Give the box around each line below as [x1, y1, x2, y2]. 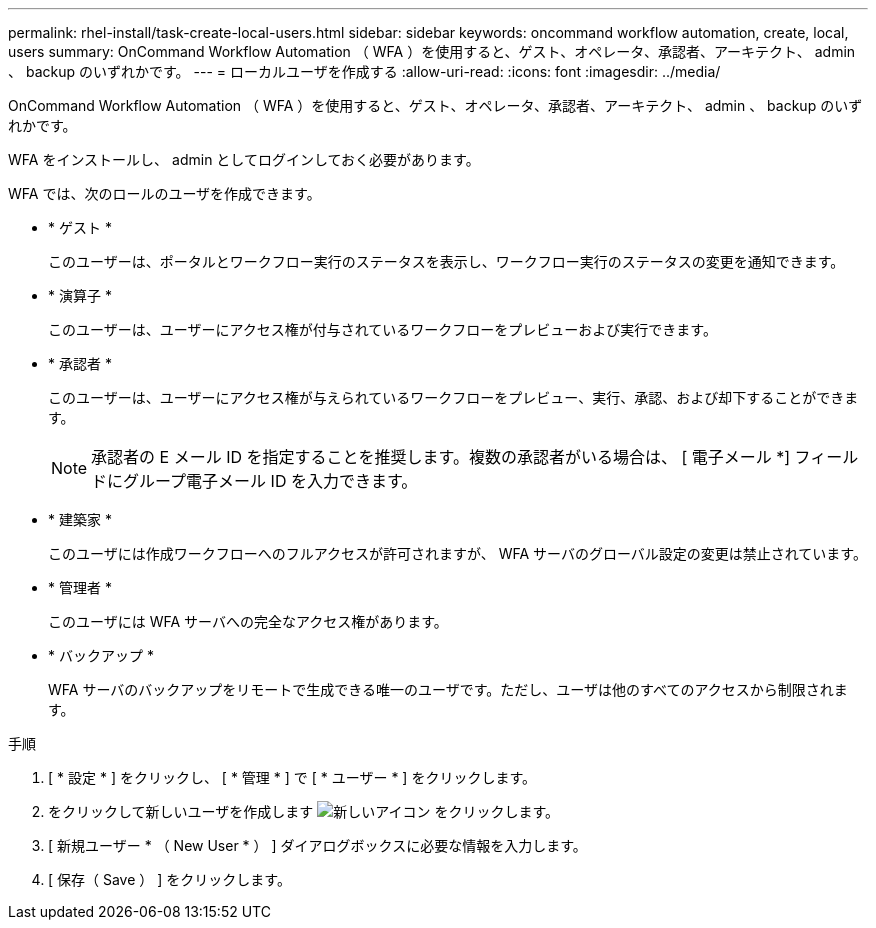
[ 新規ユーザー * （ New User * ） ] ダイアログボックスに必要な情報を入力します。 [48, 837, 587, 854]
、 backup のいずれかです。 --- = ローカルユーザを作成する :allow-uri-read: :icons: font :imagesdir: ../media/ [8, 63, 721, 80]
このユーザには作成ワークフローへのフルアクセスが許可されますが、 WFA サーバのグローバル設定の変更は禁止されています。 [48, 545, 867, 562]
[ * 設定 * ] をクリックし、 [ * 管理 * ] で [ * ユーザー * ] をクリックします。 [48, 769, 536, 786]
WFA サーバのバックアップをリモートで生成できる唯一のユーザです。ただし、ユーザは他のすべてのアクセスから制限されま [48, 681, 848, 698]
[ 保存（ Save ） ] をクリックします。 [48, 871, 291, 888]
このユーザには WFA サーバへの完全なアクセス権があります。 [48, 613, 448, 630]
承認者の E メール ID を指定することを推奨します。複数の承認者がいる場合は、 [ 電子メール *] [91, 447, 791, 467]
